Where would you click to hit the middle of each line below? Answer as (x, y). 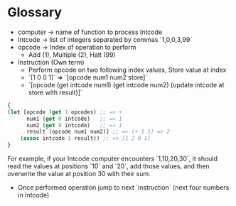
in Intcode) (33, 195)
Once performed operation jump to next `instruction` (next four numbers (123, 188)
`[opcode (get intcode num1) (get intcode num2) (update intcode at (126, 85)
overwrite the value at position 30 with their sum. (79, 174)
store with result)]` (55, 92)
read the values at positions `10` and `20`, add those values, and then (108, 166)
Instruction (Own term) (51, 62)
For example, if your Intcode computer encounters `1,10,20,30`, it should (113, 159)
